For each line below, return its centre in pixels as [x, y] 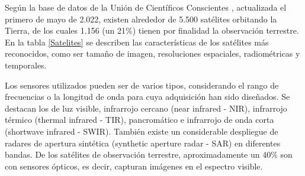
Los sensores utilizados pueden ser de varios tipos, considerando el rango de [142, 85]
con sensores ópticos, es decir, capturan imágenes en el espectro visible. [134, 166]
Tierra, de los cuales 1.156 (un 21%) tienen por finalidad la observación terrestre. [152, 30]
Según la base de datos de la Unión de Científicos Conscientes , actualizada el [146, 7]
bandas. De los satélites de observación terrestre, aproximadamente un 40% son [149, 154]
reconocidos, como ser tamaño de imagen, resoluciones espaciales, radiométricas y [152, 53]
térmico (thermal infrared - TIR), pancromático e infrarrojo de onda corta [139, 120]
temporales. [26, 65]
